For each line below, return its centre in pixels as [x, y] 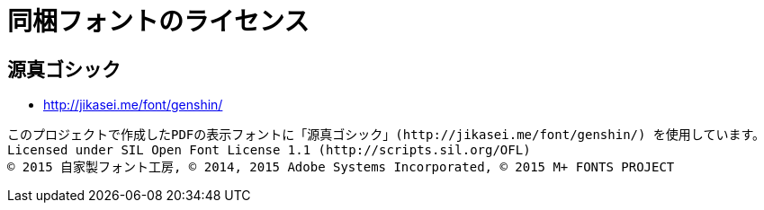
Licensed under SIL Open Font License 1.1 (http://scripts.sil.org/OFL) [269, 150]
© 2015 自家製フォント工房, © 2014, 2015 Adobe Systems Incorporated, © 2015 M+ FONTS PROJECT [341, 167]
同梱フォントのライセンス [158, 22]
